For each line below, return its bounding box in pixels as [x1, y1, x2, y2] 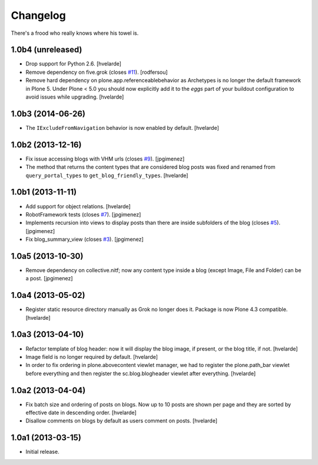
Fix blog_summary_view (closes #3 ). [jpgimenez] [25, 236, 144, 243]
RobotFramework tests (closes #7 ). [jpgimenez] [25, 211, 141, 218]
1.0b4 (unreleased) [11, 45, 82, 55]
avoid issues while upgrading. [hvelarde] [25, 93, 124, 100]
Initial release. [25, 448, 59, 456]
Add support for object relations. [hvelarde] [25, 202, 131, 209]
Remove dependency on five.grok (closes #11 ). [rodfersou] [25, 68, 168, 76]
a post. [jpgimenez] [25, 275, 73, 282]
